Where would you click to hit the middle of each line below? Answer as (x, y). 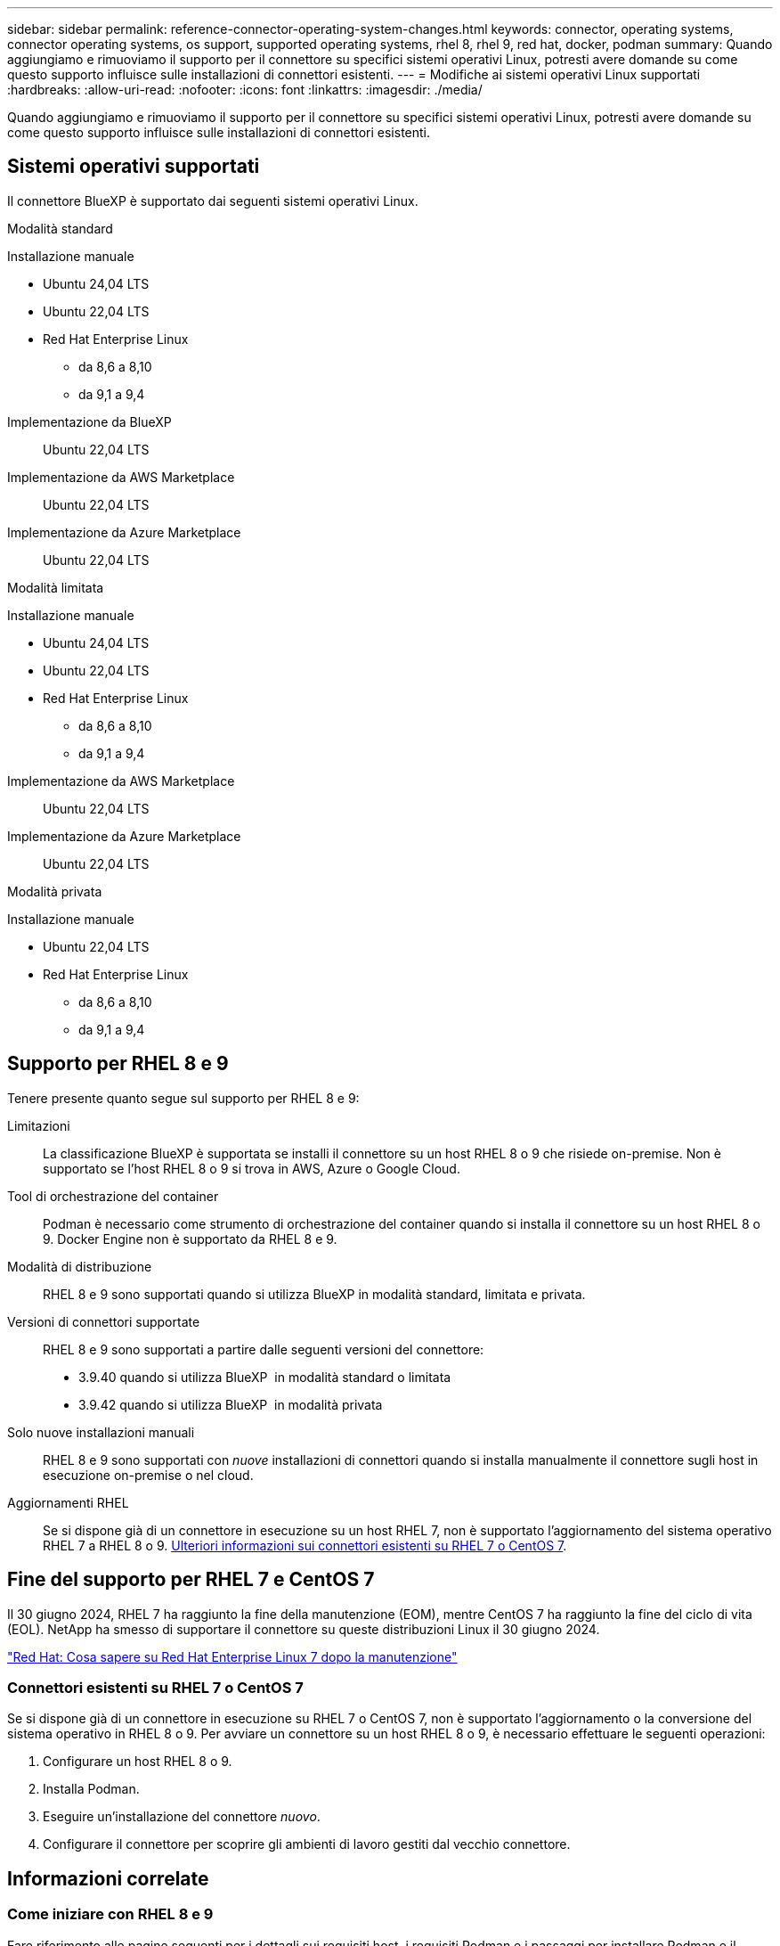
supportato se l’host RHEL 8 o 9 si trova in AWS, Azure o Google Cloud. (252, 1168)
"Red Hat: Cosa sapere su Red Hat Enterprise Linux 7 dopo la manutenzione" (232, 1656)
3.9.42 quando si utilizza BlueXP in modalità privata (231, 1404)
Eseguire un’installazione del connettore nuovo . (182, 1817)
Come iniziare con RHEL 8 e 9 (110, 1914)
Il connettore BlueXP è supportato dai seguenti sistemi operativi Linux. (213, 200)
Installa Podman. (91, 1789)
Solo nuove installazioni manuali (101, 1432)
